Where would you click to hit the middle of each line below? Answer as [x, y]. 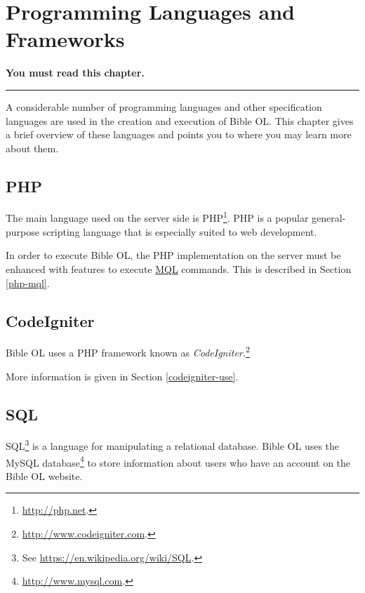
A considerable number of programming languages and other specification [164, 106]
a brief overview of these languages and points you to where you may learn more [179, 134]
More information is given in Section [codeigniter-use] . [122, 376]
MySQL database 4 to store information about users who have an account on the [178, 461]
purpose [22, 231]
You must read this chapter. [75, 73]
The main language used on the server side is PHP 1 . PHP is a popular [157, 217]
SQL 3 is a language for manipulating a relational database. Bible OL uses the [173, 445]
